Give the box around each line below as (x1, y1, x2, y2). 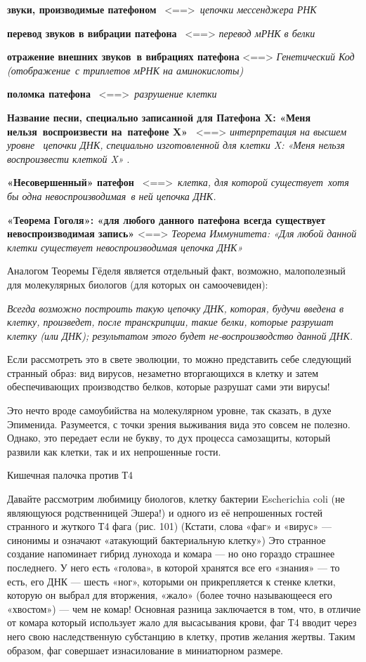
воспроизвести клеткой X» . (7, 151, 130, 166)
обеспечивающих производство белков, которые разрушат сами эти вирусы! (7, 379, 330, 394)
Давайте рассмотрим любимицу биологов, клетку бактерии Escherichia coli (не (7, 491, 345, 506)
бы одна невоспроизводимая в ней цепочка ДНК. (7, 188, 216, 203)
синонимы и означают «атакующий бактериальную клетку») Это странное (7, 532, 326, 547)
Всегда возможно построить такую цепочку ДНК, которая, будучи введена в (7, 300, 344, 315)
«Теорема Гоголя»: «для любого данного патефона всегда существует (7, 212, 326, 227)
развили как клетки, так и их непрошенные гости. (7, 444, 221, 458)
